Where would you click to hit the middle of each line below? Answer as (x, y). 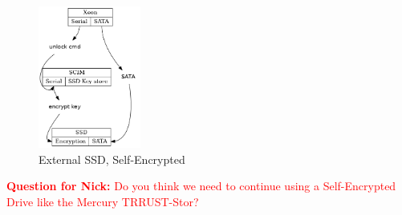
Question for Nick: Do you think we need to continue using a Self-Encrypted (201, 186)
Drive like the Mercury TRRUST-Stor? (103, 201)
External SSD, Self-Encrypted (112, 159)
